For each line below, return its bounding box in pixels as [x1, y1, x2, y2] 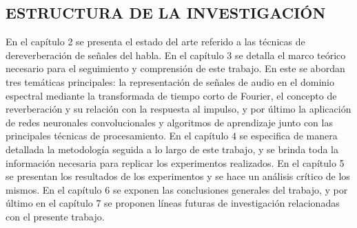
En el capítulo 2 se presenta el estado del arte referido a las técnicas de [6, 34, 305, 49]
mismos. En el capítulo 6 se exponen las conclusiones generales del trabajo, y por [6, 182, 348, 196]
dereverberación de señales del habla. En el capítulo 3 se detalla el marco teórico [6, 47, 346, 62]
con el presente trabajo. [6, 209, 105, 223]
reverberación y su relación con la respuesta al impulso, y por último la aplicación [6, 102, 351, 116]
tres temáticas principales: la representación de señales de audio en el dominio [6, 74, 334, 89]
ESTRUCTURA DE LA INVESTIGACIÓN [6, 2, 326, 23]
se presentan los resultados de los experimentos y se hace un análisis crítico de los [6, 169, 350, 183]
